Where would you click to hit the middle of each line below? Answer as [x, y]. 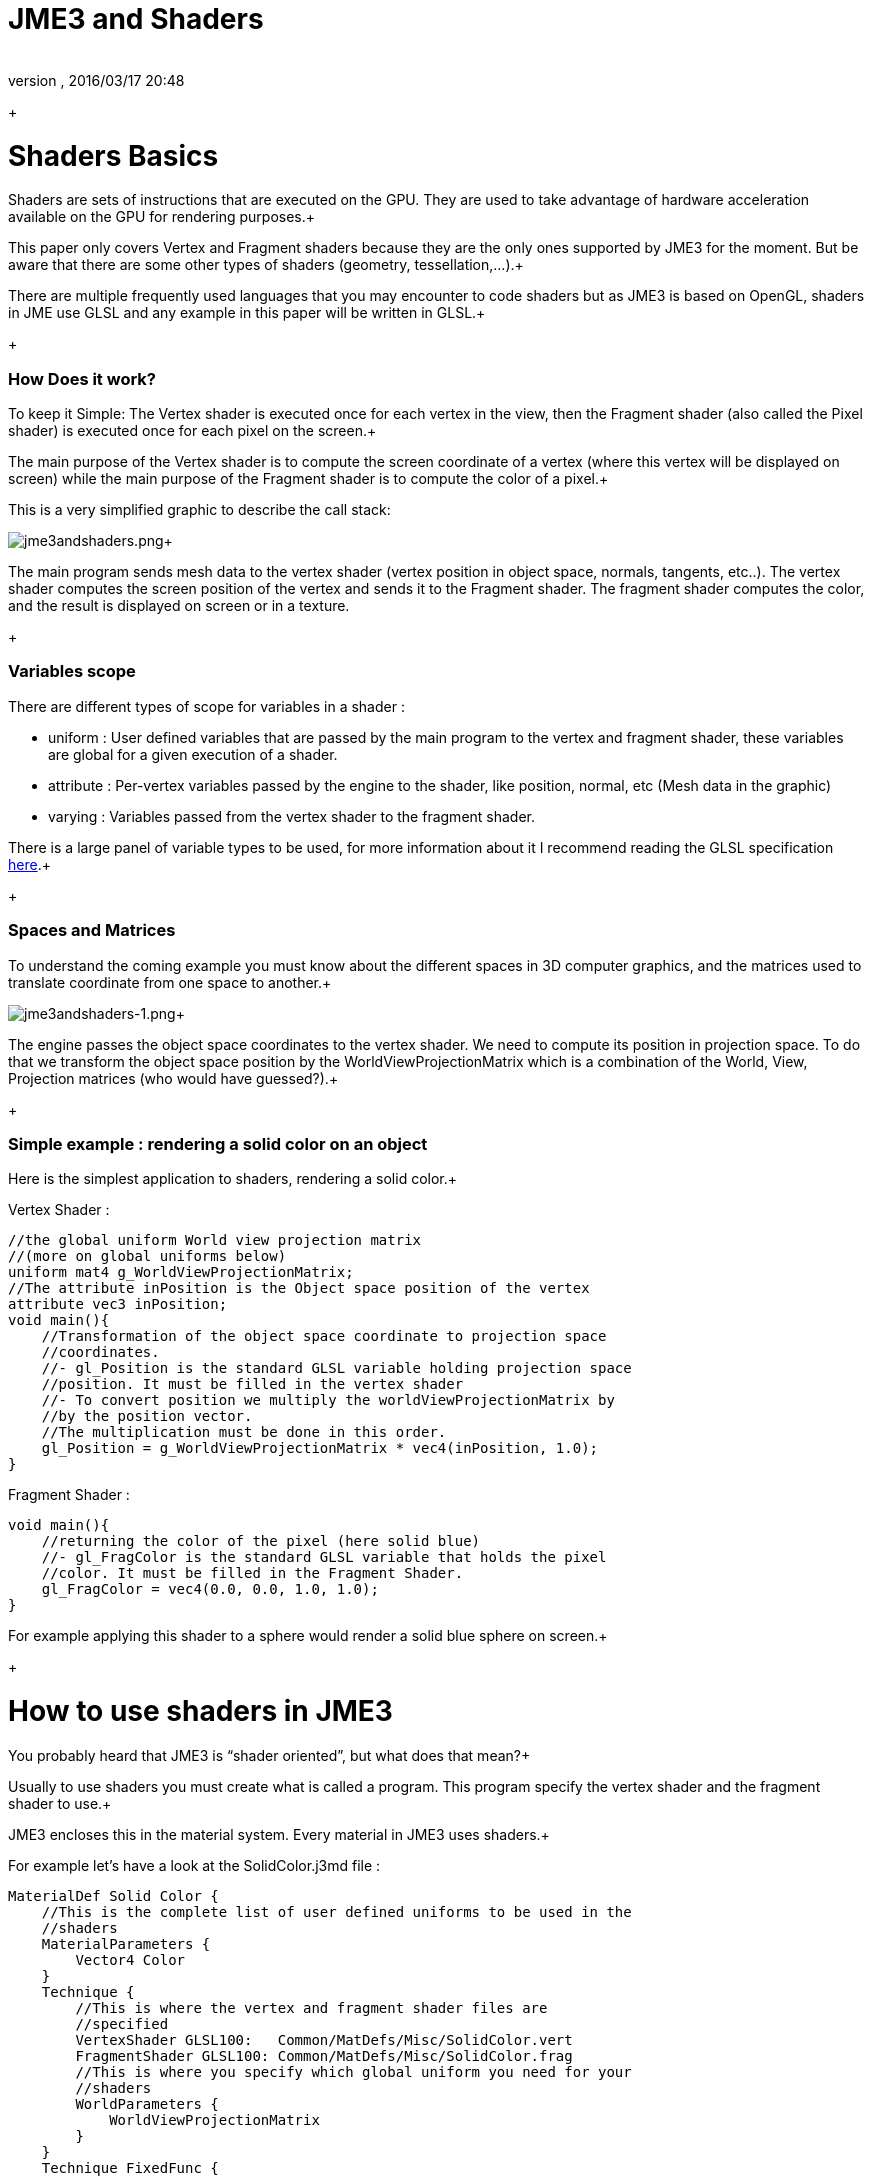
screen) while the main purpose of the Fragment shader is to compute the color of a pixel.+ [308, 478]
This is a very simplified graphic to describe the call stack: [199, 509]
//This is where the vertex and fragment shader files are [311, 2007]
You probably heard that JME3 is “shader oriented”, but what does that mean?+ [269, 1755]
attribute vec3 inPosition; [118, 1304]
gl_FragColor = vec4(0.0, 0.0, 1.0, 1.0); [210, 1589]
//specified [122, 2023]
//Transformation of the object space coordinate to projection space [324, 1336]
